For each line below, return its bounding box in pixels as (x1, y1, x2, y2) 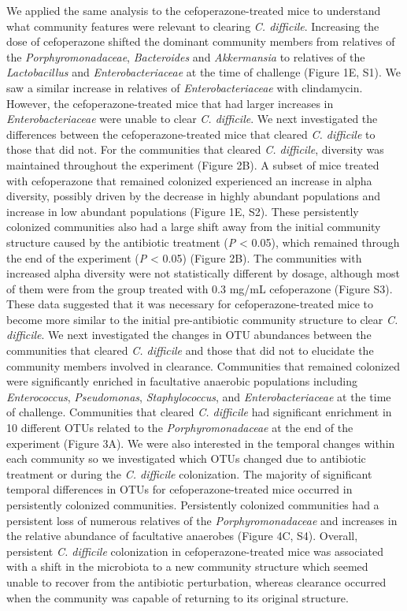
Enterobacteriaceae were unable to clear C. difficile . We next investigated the (6, 110, 378, 127)
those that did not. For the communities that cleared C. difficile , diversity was (6, 141, 384, 158)
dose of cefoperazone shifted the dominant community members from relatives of (6, 33, 395, 50)
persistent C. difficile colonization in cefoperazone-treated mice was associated (6, 542, 383, 559)
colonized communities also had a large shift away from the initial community (6, 218, 381, 235)
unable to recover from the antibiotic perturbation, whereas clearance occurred (6, 573, 387, 590)
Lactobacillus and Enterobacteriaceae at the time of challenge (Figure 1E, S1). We (6, 64, 401, 80)
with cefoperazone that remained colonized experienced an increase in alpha (6, 172, 372, 188)
